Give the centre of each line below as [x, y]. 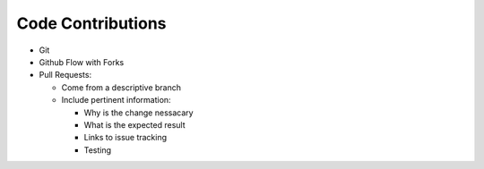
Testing [98, 150]
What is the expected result [134, 124]
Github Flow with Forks [82, 62]
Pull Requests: [65, 75]
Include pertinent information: [116, 100]
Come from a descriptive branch [121, 87]
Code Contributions [91, 23]
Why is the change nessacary [138, 113]
